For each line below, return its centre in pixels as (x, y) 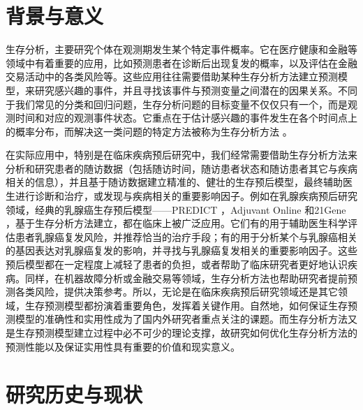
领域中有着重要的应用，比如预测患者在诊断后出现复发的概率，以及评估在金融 (181, 63)
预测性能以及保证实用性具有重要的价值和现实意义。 (123, 346)
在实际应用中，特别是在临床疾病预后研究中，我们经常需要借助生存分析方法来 (181, 155)
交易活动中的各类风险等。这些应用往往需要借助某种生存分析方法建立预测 (172, 76)
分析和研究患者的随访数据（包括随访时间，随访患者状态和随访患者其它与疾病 (181, 168)
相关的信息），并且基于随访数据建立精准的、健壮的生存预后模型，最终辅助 (174, 182)
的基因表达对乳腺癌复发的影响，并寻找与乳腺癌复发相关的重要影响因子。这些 (181, 250)
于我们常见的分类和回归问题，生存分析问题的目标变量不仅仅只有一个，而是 (177, 104)
